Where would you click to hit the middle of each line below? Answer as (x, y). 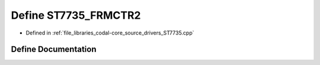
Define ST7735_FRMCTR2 (76, 15)
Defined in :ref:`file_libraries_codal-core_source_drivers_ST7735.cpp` (110, 33)
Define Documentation (54, 49)
